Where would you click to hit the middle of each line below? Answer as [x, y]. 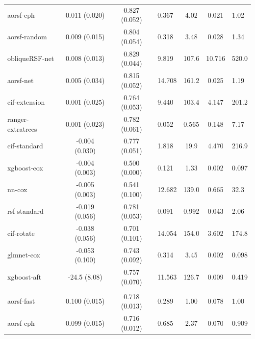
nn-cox [17, 189]
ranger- [18, 119]
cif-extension [26, 102]
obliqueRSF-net [31, 58]
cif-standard [25, 146]
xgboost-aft [25, 276]
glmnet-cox [24, 255]
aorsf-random [27, 36]
